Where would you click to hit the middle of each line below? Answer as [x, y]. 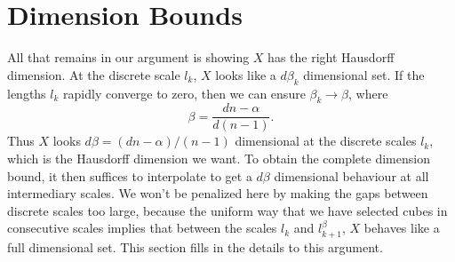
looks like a [246, 74]
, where [368, 93]
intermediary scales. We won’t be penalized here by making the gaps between [218, 193]
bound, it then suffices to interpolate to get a [130, 175]
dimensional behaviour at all [351, 175]
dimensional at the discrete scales [326, 141]
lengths [27, 93]
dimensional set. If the [364, 74]
